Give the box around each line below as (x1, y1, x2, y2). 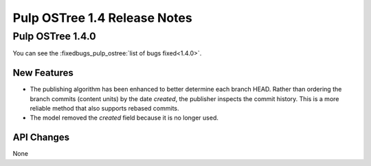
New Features (12, 67, 74, 79)
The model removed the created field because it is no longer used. (30, 113, 219, 122)
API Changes (12, 132, 70, 143)
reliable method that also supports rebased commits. (30, 105, 179, 113)
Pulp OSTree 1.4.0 (12, 30, 96, 42)
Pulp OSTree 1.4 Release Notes (12, 10, 192, 25)
